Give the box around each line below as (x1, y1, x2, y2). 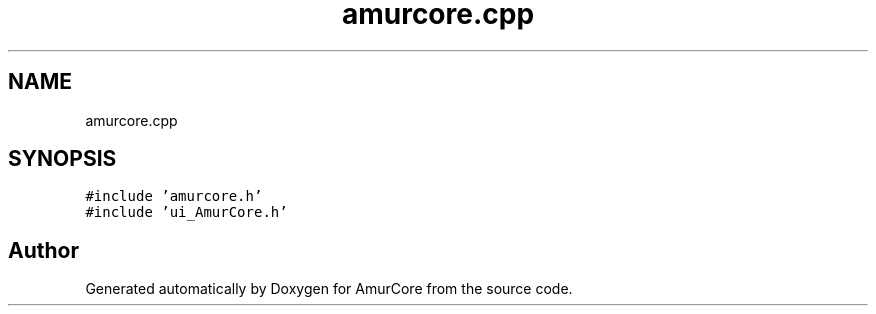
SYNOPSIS (8, 146, 117, 172)
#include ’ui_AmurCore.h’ (85, 204, 288, 221)
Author (8, 237, 79, 263)
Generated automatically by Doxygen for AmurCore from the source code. (85, 280, 573, 298)
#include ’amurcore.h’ (85, 188, 263, 205)
